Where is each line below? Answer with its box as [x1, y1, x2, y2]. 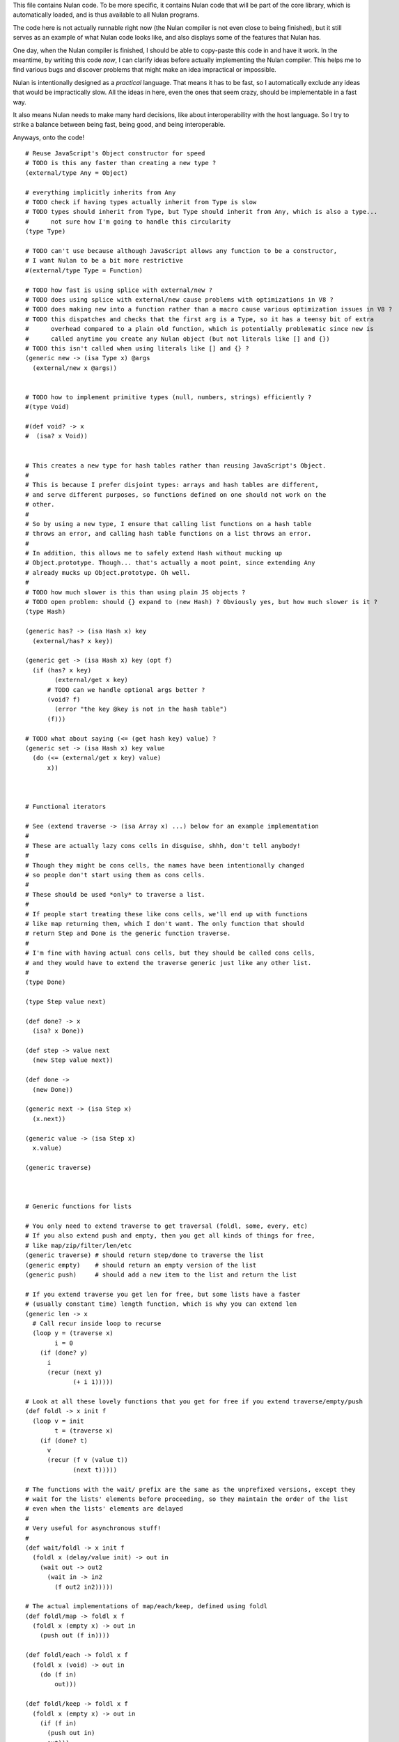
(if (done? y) [39, 1349, 88, 1357]
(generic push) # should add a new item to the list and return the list [25, 1271, 297, 1279]
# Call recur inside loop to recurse [32, 1319, 162, 1327]
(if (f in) [39, 1719, 77, 1727]
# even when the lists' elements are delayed [25, 1505, 184, 1513]
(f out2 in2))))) [54, 1582, 114, 1591]
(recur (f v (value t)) [47, 1456, 129, 1464]
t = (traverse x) [54, 1427, 114, 1435]
